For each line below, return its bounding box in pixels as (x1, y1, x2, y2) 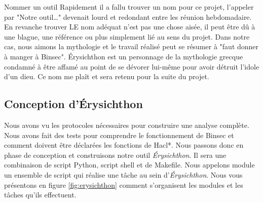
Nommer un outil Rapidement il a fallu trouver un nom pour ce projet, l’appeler (4, 2, 254, 12)
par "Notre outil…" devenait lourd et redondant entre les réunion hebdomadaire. (4, 11, 252, 22)
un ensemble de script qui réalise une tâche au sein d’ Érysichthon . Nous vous (4, 169, 243, 180)
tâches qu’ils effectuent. (4, 189, 77, 200)
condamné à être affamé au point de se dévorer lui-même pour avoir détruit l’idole (4, 61, 259, 72)
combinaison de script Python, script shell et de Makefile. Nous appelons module (4, 159, 255, 170)
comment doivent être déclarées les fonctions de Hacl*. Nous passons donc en (4, 140, 244, 150)
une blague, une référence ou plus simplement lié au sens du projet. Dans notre (4, 31, 250, 42)
